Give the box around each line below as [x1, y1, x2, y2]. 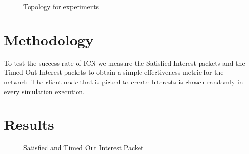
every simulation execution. [4, 86, 85, 96]
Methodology [4, 29, 93, 49]
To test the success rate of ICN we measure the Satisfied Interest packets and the [4, 57, 245, 68]
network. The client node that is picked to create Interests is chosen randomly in [4, 76, 243, 86]
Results [4, 114, 54, 134]
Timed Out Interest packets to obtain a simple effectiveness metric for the [4, 67, 224, 77]
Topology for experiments [23, 1, 99, 11]
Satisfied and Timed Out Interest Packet [23, 142, 144, 153]
